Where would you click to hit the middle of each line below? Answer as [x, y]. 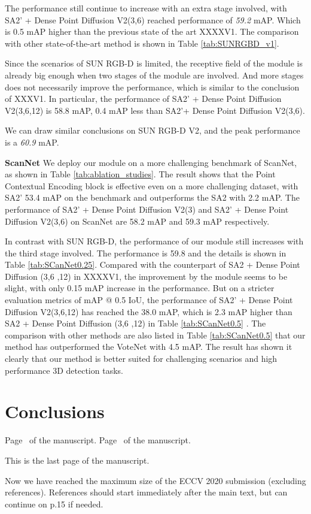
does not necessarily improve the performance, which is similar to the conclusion [152, 87]
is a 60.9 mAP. [32, 142]
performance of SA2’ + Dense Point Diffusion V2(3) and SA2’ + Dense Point [147, 209]
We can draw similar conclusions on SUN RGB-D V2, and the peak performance [153, 130]
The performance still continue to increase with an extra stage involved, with [146, 8]
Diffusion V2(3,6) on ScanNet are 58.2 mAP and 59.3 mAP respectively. [137, 221]
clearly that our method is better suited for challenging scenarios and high [141, 359]
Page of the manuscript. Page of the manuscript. [98, 440]
